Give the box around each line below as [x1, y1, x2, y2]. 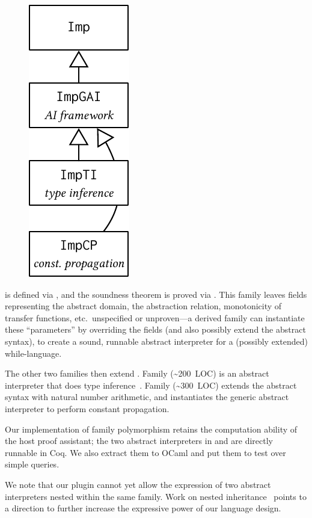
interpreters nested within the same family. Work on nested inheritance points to [5, 490, 307, 502]
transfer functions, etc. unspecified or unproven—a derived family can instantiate [5, 311, 305, 324]
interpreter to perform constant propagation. [5, 402, 170, 415]
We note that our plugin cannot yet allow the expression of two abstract [5, 478, 271, 490]
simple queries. [5, 458, 60, 470]
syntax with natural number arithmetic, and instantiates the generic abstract [5, 390, 289, 403]
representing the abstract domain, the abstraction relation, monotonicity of [5, 300, 282, 312]
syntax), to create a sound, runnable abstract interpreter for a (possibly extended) [5, 335, 308, 347]
